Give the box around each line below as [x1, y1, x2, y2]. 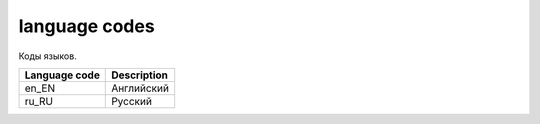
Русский [111, 94, 152, 108]
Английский [111, 81, 170, 95]
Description [111, 68, 169, 82]
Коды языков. [18, 50, 77, 62]
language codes [18, 15, 155, 37]
